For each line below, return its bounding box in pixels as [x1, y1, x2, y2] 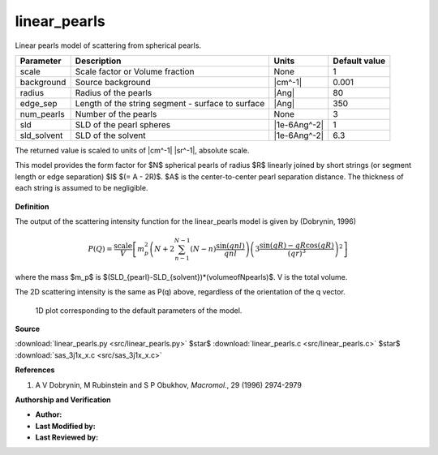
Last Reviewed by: [35, 432, 99, 442]
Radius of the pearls [75, 87, 152, 98]
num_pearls [19, 108, 65, 119]
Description [75, 55, 122, 67]
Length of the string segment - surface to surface [75, 97, 265, 109]
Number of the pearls [75, 108, 157, 119]
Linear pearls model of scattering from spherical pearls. [15, 41, 202, 50]
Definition [15, 201, 49, 211]
